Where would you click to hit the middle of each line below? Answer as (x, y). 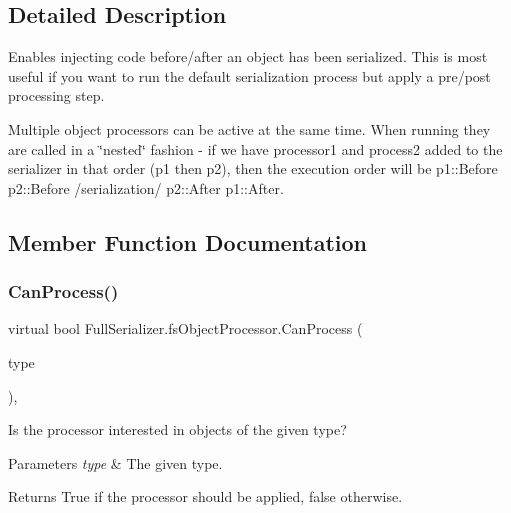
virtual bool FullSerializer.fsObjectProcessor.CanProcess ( (185, 328)
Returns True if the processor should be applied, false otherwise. (205, 496)
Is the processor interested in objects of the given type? (177, 429)
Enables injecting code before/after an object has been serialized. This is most (248, 56)
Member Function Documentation (188, 241)
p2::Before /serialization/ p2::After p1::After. (146, 187)
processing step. (56, 95)
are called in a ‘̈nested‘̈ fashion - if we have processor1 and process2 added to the (255, 148)
